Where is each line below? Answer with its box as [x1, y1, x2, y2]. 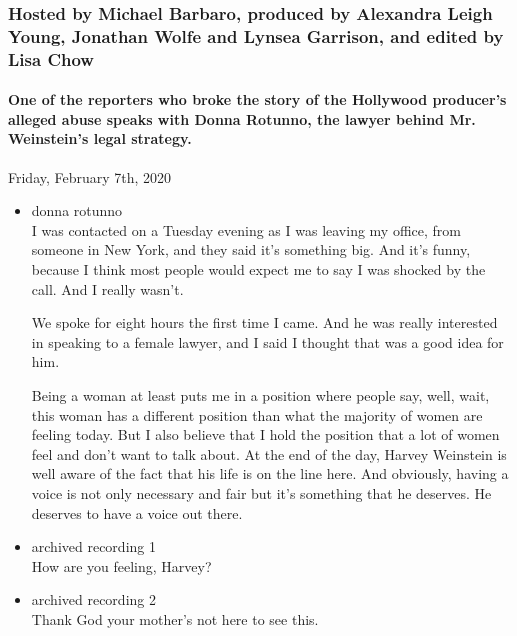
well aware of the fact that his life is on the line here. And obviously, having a [31, 463, 509, 484]
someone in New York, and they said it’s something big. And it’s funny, [31, 239, 471, 260]
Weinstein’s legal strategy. [8, 128, 192, 149]
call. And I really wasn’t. [31, 278, 184, 299]
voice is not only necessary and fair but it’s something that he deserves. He [31, 482, 492, 503]
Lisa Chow [8, 46, 94, 71]
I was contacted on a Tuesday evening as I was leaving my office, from [31, 219, 461, 240]
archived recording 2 [31, 589, 156, 610]
